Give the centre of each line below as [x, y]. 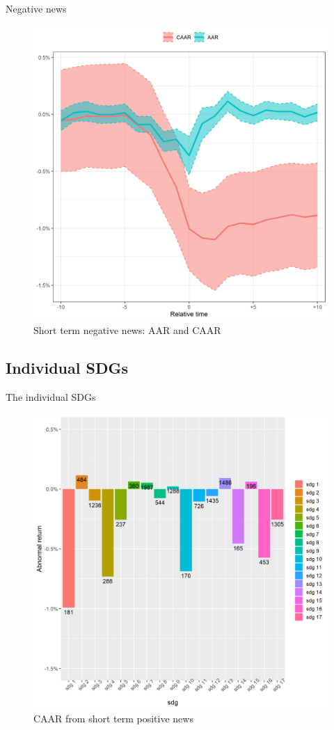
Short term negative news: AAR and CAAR [127, 330]
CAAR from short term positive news [113, 719]
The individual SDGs [51, 396]
